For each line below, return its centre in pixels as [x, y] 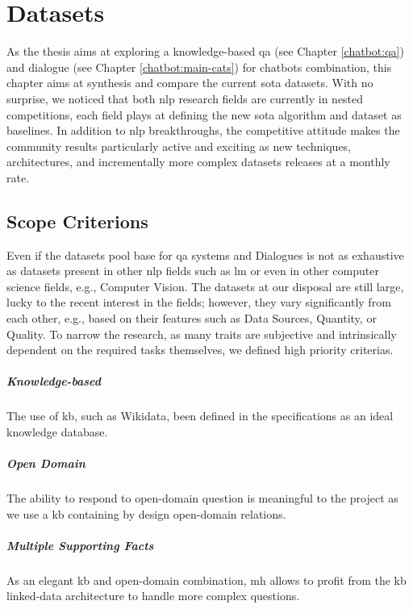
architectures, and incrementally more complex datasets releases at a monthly [198, 162]
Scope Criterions [77, 221]
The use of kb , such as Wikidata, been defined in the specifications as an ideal [200, 416]
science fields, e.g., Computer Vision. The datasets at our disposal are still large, [205, 286]
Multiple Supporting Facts [80, 545]
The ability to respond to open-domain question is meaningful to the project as [202, 498]
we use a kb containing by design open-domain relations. [146, 513]
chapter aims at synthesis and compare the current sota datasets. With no [190, 83]
